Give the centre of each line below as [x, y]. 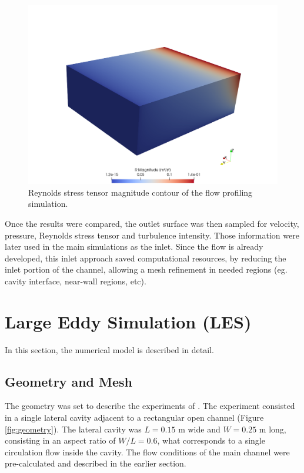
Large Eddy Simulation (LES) [128, 321]
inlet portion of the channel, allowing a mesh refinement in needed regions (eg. [146, 269]
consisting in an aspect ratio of [60, 440]
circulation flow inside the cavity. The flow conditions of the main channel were [147, 452]
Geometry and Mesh [69, 381]
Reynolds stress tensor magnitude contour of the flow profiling [141, 192]
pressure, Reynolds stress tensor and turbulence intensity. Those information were [152, 235]
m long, [273, 429]
